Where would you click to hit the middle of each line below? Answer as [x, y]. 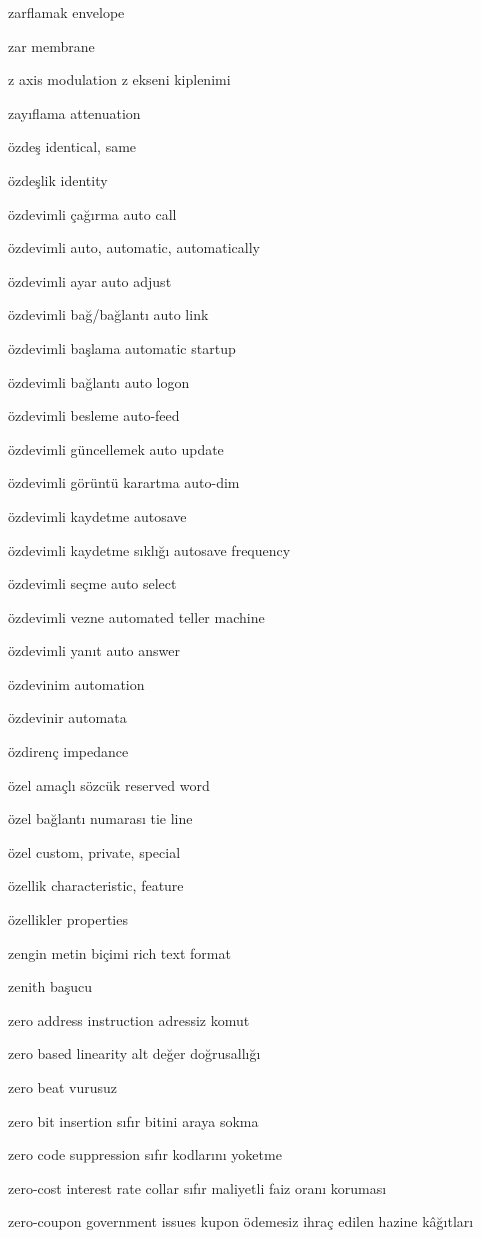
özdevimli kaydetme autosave [97, 515]
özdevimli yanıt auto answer [94, 650]
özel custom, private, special [94, 851]
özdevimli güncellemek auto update [116, 448]
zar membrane [51, 45]
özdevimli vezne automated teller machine [136, 616]
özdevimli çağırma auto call [92, 213]
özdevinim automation [76, 683]
